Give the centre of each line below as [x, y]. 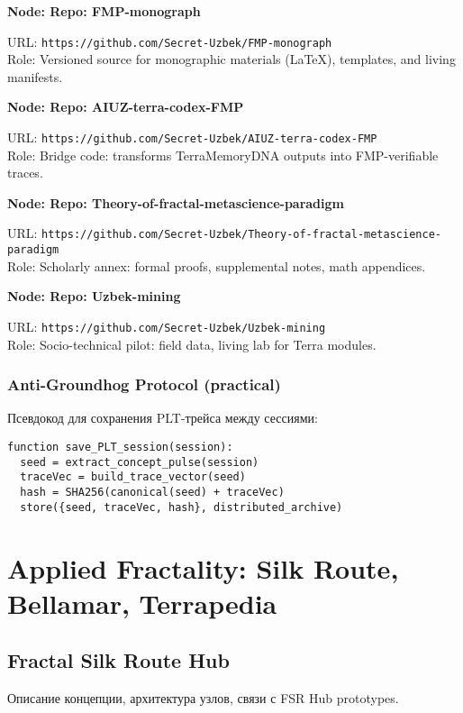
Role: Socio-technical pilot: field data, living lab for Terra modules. [192, 344]
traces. [25, 173]
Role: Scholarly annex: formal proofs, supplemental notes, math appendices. [217, 265]
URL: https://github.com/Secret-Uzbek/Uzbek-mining [167, 326]
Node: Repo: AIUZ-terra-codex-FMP [126, 107]
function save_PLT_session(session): [120, 448]
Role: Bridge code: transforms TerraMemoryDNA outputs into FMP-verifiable [223, 155]
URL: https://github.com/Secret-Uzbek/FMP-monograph [170, 41]
